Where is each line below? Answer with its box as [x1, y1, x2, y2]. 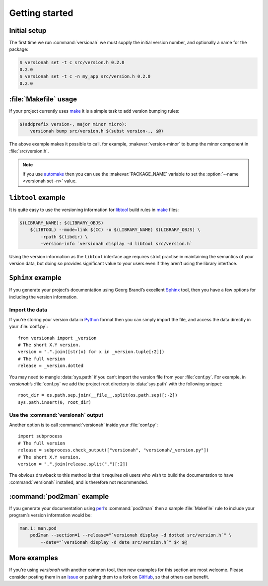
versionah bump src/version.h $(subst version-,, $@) [30, 128, 164, 134]
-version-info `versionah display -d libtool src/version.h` [40, 241, 193, 247]
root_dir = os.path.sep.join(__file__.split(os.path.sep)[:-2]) [18, 392, 178, 398]
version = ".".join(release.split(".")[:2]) [18, 461, 129, 467]
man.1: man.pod [19, 525, 57, 531]
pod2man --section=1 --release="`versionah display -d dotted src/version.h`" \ [30, 532, 232, 538]
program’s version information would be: [9, 512, 92, 518]
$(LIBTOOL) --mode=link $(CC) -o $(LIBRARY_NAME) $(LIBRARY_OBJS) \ [30, 227, 201, 233]
